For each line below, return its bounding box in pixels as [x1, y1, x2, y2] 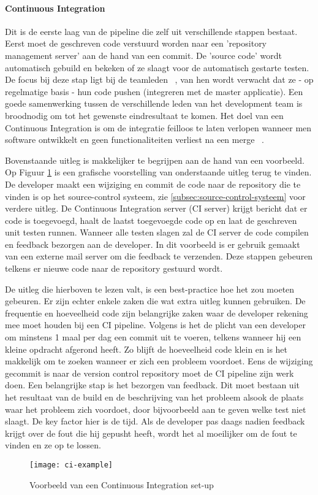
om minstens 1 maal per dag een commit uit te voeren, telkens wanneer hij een [5, 331, 301, 343]
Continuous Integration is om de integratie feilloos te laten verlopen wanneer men [5, 121, 312, 134]
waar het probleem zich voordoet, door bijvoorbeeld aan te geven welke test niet [5, 402, 306, 415]
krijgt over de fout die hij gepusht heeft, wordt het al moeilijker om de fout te [5, 426, 297, 439]
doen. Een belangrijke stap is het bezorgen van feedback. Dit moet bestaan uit [5, 378, 300, 391]
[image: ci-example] [29, 460, 113, 469]
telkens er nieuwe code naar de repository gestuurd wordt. [5, 262, 223, 275]
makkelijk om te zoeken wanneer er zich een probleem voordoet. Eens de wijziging [5, 355, 313, 367]
